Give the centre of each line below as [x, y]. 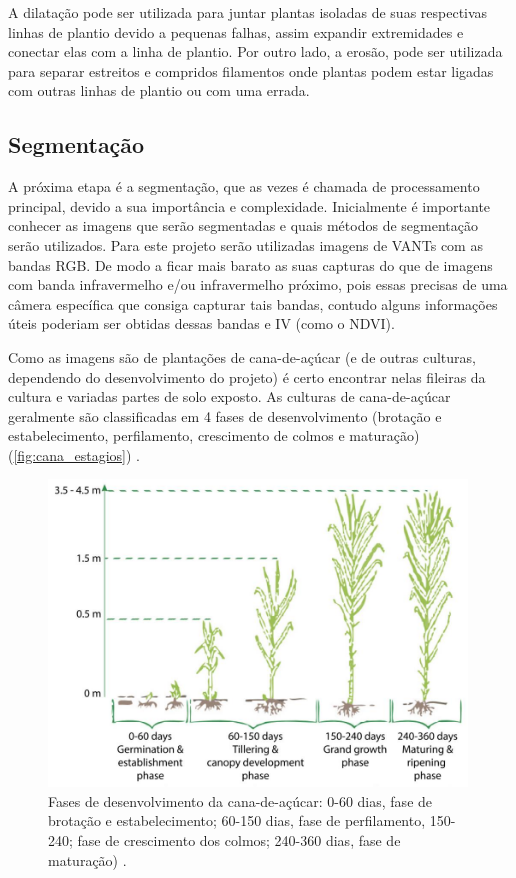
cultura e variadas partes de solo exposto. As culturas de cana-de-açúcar [229, 396]
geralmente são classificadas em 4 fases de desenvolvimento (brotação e [225, 415]
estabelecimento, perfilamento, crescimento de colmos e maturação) [214, 435]
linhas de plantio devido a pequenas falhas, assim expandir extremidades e [236, 31]
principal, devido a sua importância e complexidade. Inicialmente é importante [249, 205]
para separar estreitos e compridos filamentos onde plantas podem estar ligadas [251, 70]
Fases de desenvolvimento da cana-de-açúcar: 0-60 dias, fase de [240, 800]
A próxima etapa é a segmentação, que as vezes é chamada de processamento [244, 186]
